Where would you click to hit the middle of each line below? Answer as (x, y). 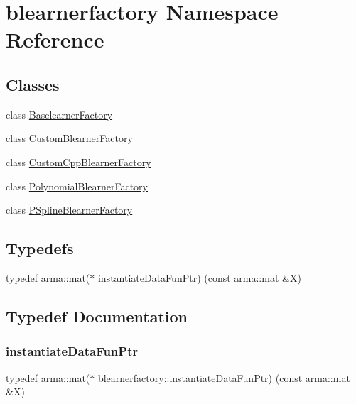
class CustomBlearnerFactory (69, 138)
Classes (33, 84)
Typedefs (40, 248)
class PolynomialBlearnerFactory (77, 186)
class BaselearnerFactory (59, 114)
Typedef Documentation (97, 316)
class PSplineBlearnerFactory (69, 210)
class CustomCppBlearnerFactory (79, 162)
